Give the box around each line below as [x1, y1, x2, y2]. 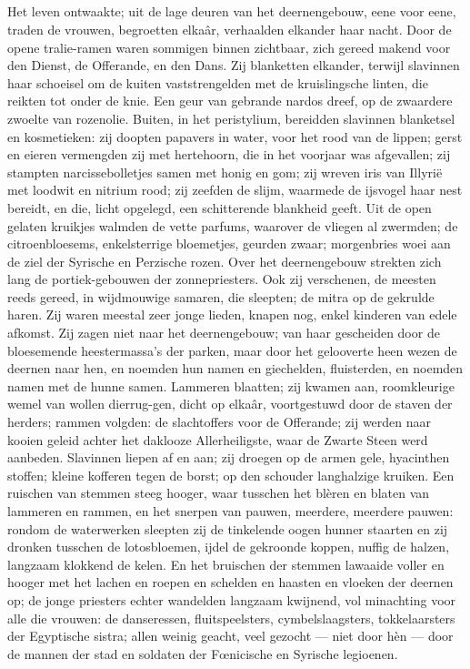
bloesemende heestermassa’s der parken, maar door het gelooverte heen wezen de [7, 340, 457, 360]
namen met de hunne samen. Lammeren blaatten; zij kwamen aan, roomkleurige [7, 376, 455, 395]
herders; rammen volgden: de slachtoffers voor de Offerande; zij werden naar [7, 412, 432, 431]
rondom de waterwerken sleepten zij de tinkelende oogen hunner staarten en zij [7, 519, 448, 538]
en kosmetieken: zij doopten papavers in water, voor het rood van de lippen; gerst [7, 127, 463, 146]
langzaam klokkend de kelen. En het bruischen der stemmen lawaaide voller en [7, 554, 445, 573]
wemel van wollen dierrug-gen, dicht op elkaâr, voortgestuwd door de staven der [7, 394, 453, 413]
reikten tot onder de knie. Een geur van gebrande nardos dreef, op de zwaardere [7, 91, 453, 110]
